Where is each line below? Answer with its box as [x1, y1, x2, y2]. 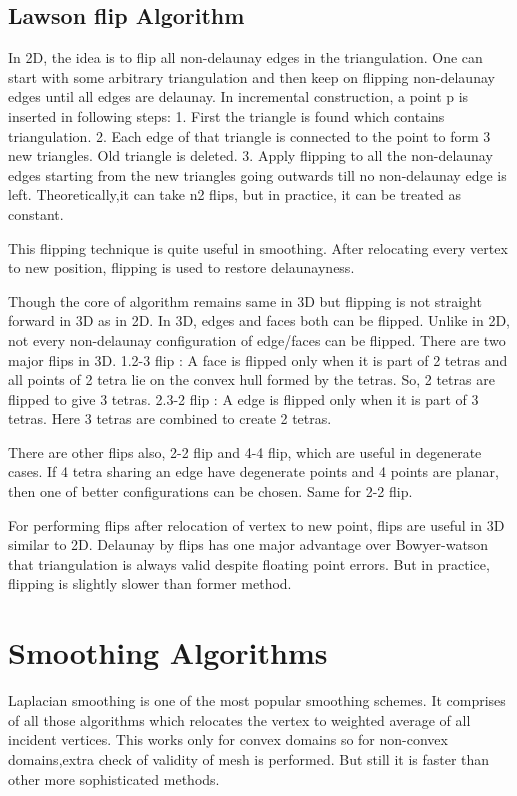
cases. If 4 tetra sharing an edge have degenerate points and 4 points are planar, [8, 461, 499, 482]
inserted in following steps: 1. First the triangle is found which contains [8, 105, 445, 126]
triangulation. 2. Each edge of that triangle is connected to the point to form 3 [8, 125, 491, 146]
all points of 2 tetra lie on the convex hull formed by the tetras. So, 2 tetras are [8, 369, 495, 390]
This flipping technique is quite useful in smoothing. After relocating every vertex [8, 237, 508, 258]
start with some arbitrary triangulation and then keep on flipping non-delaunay [8, 66, 495, 87]
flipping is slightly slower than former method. [8, 573, 292, 594]
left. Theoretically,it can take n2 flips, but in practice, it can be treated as [8, 184, 461, 205]
